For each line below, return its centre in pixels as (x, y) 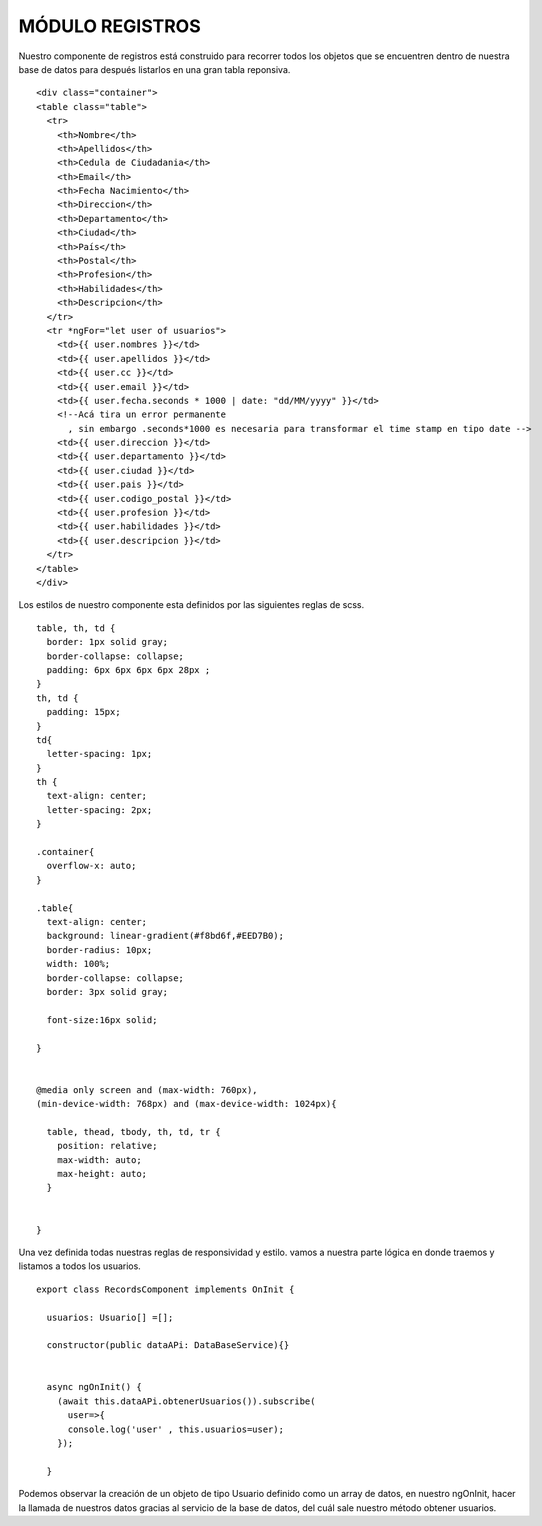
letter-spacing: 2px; (99, 809)
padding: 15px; (83, 712)
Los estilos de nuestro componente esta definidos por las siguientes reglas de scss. (191, 605)
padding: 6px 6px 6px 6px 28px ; (128, 669)
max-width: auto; (99, 1159)
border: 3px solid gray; (107, 991)
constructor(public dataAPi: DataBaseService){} (168, 1345)
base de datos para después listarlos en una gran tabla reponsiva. (154, 69)
